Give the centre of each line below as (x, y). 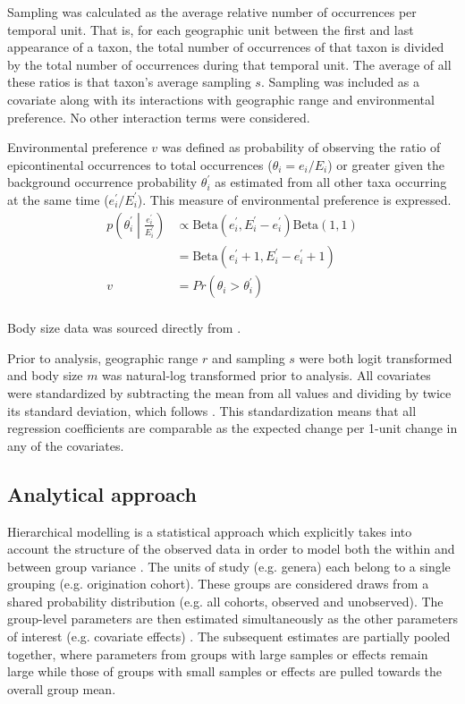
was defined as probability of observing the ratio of (301, 147)
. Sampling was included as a (340, 82)
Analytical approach (102, 493)
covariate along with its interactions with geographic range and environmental (221, 99)
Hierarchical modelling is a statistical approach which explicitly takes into (210, 531)
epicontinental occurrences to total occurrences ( (140, 164)
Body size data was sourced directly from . (124, 328)
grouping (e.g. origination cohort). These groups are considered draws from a (218, 584)
